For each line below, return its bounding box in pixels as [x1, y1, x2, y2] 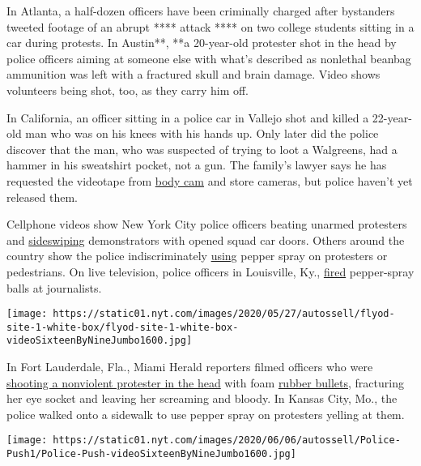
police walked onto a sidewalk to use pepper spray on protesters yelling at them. [6, 405, 405, 422]
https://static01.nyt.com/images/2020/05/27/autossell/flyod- [53, 308, 395, 320]
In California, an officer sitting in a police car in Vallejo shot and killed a [6, 109, 369, 126]
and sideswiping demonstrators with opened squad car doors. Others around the [6, 231, 405, 248]
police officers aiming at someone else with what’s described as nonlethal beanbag [6, 49, 411, 66]
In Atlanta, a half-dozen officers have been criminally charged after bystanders [6, 2, 395, 19]
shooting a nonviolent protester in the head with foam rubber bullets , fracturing [6, 374, 404, 391]
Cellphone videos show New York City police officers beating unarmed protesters [6, 216, 407, 233]
